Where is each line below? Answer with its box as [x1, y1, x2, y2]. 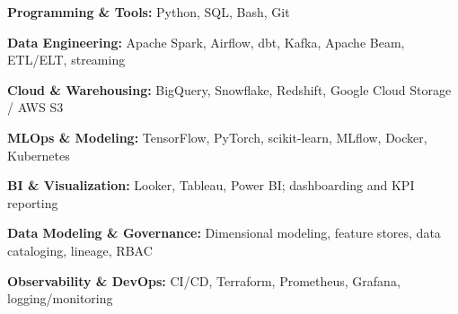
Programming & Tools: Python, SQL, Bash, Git [7, 3, 290, 21]
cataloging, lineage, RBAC [7, 240, 153, 259]
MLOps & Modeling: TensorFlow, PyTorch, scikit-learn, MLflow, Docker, [7, 127, 427, 146]
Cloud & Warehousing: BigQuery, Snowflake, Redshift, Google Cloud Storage [7, 80, 452, 99]
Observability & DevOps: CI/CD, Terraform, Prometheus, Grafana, [7, 271, 401, 290]
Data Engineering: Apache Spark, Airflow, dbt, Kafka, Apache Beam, [7, 32, 405, 51]
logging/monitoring [7, 289, 113, 308]
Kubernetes [7, 145, 70, 164]
